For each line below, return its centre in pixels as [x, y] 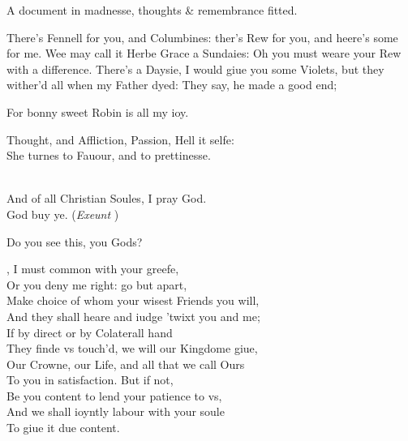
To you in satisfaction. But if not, [90, 380]
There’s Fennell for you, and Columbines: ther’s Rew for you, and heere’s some [202, 37]
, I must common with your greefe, [93, 269]
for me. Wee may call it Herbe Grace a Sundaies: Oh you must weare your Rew [204, 53]
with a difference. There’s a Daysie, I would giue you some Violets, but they [195, 69]
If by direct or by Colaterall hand [90, 332]
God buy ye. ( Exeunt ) [63, 214]
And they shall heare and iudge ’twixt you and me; [133, 316]
